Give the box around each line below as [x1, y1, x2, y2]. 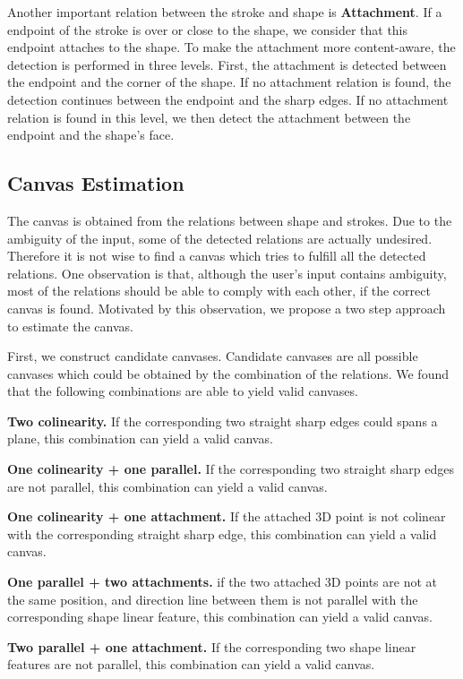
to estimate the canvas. [7, 316, 133, 335]
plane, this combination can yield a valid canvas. [7, 429, 273, 448]
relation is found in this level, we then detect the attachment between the [7, 107, 411, 126]
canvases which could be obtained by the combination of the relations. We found [7, 364, 450, 382]
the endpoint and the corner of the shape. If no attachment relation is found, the [7, 73, 451, 91]
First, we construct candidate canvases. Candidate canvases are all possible [7, 347, 418, 365]
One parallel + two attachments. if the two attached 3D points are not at [7, 572, 437, 591]
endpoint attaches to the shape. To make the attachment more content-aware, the [7, 38, 456, 56]
